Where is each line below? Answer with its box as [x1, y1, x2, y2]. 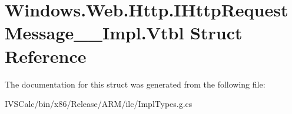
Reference [5, 43, 87, 68]
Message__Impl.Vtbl [5, 21, 184, 45]
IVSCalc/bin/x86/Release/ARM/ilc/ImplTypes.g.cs [5, 98, 193, 110]
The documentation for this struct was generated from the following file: [5, 78, 266, 90]
